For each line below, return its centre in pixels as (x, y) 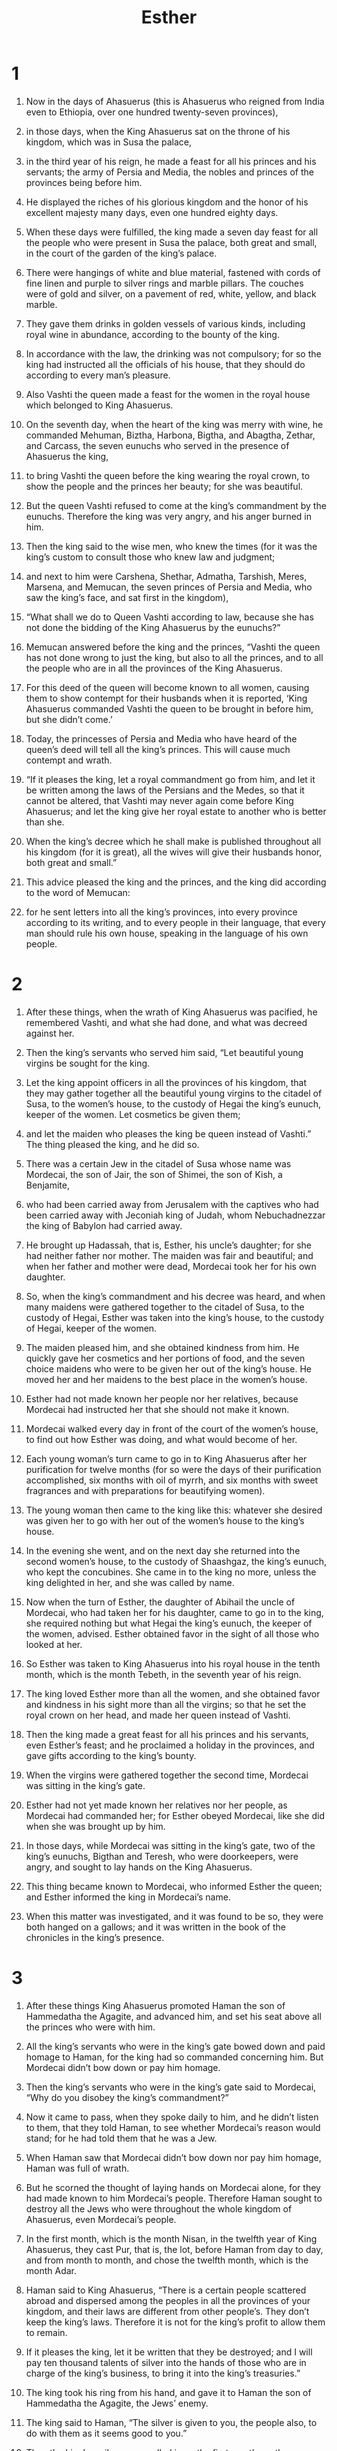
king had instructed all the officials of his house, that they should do (165, 364)
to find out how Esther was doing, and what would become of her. (161, 1439)
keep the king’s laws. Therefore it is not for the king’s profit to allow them (175, 2322)
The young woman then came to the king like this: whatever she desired (174, 1510)
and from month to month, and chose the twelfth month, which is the (167, 2260)
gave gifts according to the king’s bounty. (111, 1755)
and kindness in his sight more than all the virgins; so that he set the (166, 1704)
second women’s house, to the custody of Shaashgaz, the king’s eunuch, (176, 1561)
